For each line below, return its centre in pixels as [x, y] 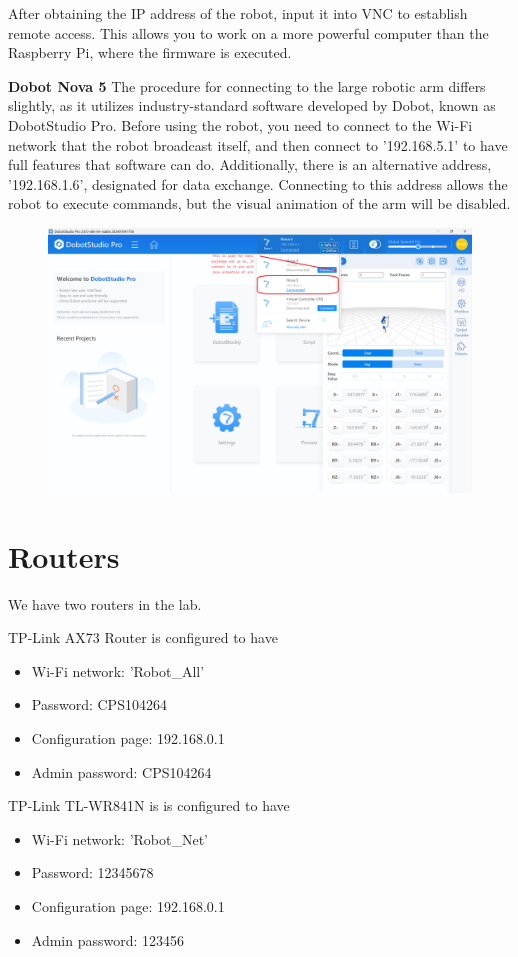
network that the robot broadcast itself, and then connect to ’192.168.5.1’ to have [258, 144]
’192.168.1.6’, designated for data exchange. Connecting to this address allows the [258, 183]
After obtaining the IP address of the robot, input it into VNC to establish [238, 13]
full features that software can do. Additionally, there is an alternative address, [250, 164]
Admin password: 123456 [108, 939]
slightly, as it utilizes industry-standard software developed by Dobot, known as [252, 105]
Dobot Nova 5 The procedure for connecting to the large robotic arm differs [247, 85]
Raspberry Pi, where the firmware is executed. [150, 52]
